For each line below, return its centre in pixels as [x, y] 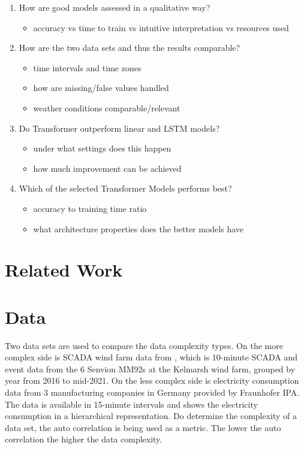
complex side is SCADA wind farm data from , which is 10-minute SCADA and [151, 357]
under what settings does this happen [102, 148]
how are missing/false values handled [101, 88]
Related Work [64, 270]
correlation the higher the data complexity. [84, 439]
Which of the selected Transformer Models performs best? [125, 188]
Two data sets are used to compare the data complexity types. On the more [144, 345]
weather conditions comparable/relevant [107, 107]
